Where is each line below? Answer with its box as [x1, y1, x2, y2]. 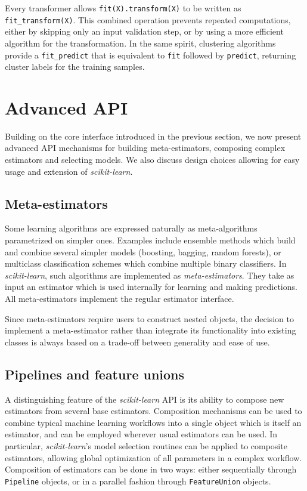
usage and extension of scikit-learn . [5, 165, 133, 177]
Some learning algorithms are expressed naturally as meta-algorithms [5, 222, 258, 234]
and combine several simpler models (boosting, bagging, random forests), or [5, 245, 281, 258]
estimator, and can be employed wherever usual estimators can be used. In [5, 428, 278, 440]
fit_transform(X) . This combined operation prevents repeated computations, [5, 13, 291, 26]
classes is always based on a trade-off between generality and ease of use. [5, 335, 270, 348]
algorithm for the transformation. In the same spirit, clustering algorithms [5, 36, 276, 49]
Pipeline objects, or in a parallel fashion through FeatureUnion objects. [5, 474, 271, 487]
